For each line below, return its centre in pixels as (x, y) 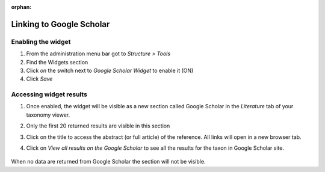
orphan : (21, 7)
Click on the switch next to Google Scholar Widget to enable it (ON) (110, 70)
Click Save (39, 79)
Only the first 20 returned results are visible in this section (98, 126)
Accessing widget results (49, 94)
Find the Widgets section (57, 62)
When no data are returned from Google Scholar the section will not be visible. (108, 162)
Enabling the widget (41, 41)
